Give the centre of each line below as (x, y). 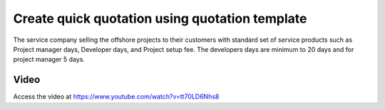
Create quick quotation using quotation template (160, 18)
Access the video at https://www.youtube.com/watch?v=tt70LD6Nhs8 (116, 97)
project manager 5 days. (49, 60)
